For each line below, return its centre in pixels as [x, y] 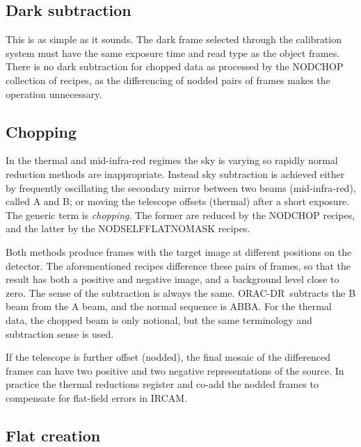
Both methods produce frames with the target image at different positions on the [179, 251]
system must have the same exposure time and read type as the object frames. [173, 52]
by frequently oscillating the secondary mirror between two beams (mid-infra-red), [181, 187]
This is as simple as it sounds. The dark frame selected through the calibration [174, 39]
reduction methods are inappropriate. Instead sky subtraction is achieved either [175, 173]
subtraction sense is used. [60, 333]
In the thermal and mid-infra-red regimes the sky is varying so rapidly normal [172, 160]
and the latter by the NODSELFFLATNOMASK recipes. [128, 228]
